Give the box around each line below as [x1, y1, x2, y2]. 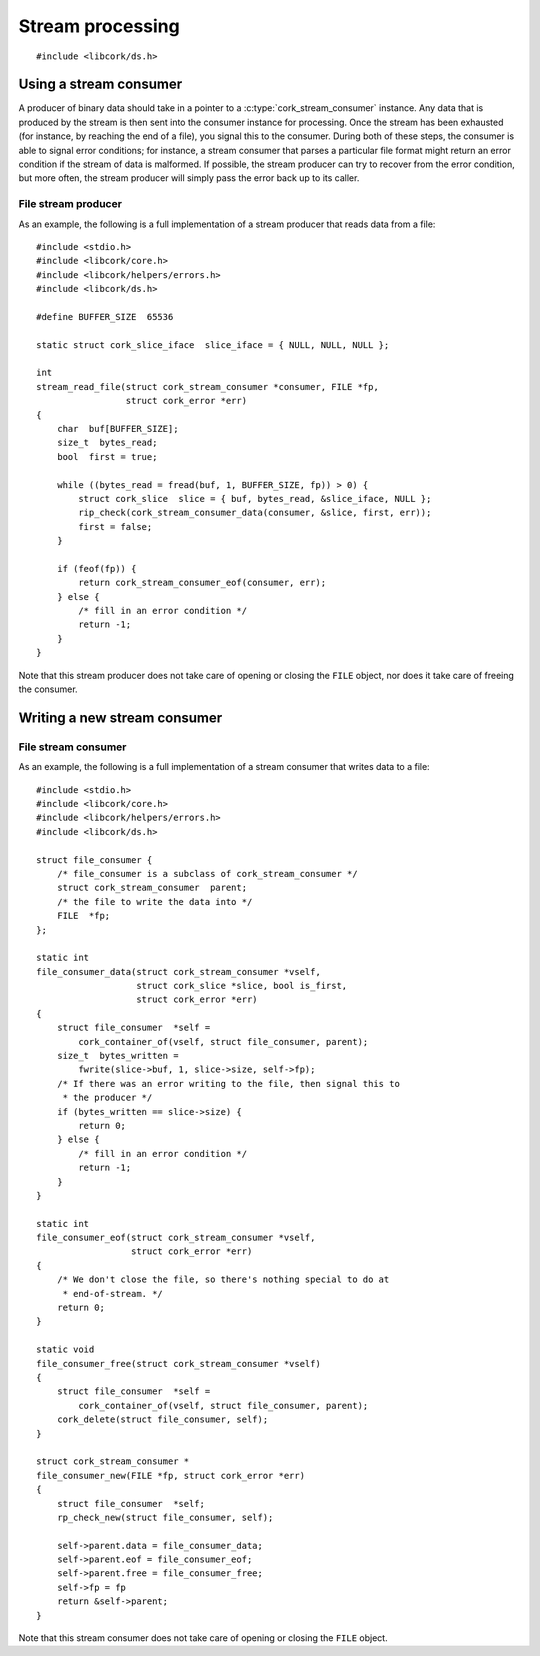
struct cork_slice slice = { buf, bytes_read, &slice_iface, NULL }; [78, 493, 432, 504]
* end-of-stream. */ [62, 1288, 164, 1299]
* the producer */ [62, 1092, 153, 1104]
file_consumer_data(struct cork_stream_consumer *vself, [36, 966, 322, 977]
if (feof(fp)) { [56, 563, 137, 574]
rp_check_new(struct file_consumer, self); [56, 1511, 274, 1523]
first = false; [78, 521, 153, 532]
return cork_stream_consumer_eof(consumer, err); [78, 577, 327, 589]
